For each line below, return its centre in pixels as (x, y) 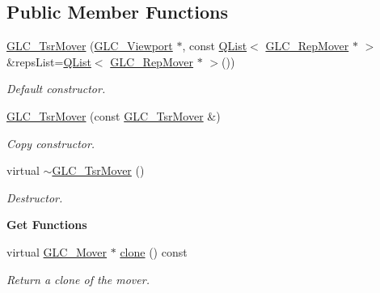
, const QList (215, 46)
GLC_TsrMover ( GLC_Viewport (90, 46)
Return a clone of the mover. (78, 279)
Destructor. (35, 197)
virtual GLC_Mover (57, 251)
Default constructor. (56, 89)
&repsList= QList (49, 61)
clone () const (154, 251)
